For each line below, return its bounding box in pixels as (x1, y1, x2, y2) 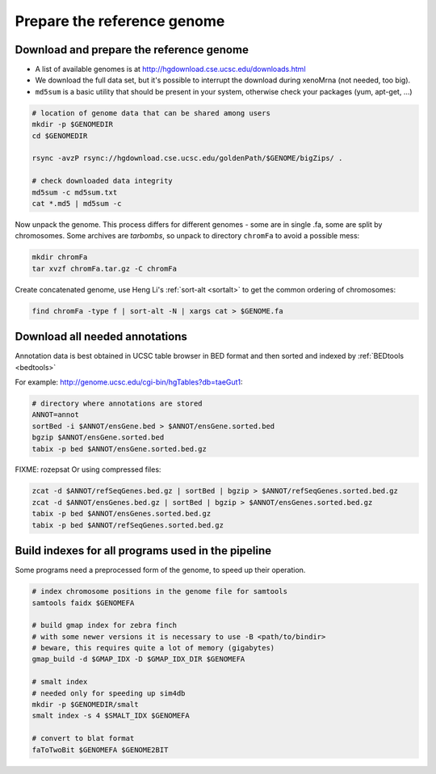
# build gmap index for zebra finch (31, 620, 178, 630)
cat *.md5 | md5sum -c (31, 199, 122, 208)
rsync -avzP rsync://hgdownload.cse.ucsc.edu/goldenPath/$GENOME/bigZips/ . (31, 154, 343, 163)
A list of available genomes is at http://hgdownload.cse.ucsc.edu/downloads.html (35, 65, 306, 74)
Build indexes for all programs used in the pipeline (15, 544, 272, 557)
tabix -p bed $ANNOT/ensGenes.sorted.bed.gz (31, 509, 212, 519)
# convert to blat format (31, 734, 135, 743)
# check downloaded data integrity (31, 176, 173, 186)
